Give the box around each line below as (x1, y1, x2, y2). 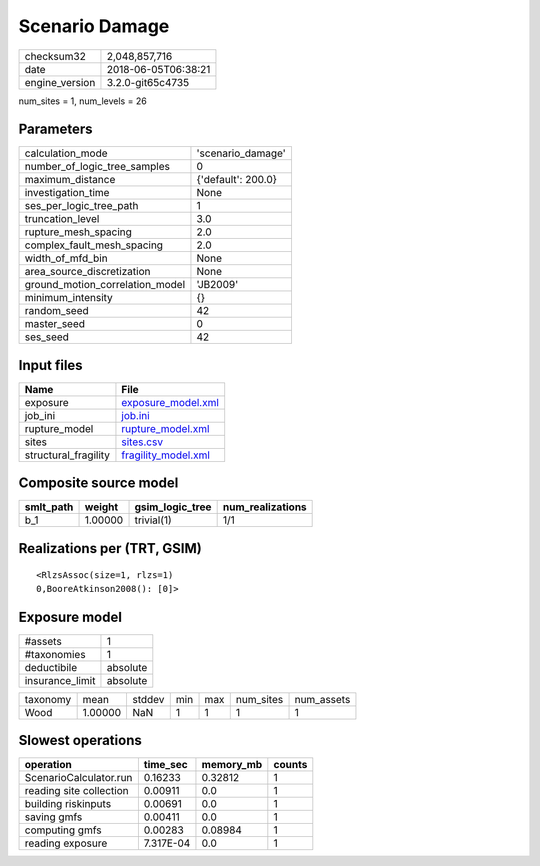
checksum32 (24, 49, 87, 63)
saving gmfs (24, 810, 83, 824)
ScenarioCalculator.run (24, 771, 133, 785)
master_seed (24, 317, 85, 331)
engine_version (24, 75, 96, 89)
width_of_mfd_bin (24, 251, 109, 265)
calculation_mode (24, 146, 109, 160)
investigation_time (24, 186, 110, 200)
